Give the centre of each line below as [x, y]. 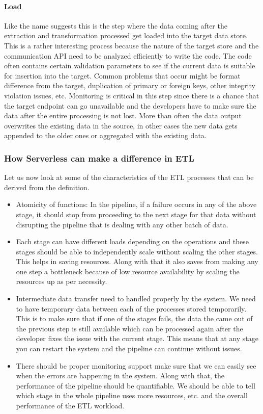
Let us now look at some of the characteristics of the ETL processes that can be [129, 177]
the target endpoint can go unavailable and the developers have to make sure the [130, 105]
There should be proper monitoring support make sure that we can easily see [136, 365]
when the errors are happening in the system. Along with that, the [120, 376]
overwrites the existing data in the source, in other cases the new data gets [121, 125]
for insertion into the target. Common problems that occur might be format [122, 75]
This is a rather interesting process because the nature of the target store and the [131, 45]
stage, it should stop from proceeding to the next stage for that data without [136, 214]
